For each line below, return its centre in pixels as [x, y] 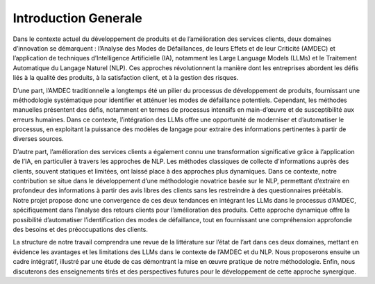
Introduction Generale [77, 18]
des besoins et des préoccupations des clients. [81, 229]
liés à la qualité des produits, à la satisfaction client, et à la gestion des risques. [126, 78]
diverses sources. [38, 139]
